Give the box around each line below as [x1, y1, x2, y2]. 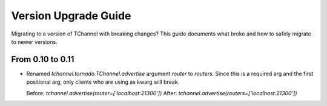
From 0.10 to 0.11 [11, 54, 74, 64]
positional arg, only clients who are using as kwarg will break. [26, 78, 180, 86]
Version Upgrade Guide [11, 9, 131, 22]
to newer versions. [11, 38, 58, 45]
